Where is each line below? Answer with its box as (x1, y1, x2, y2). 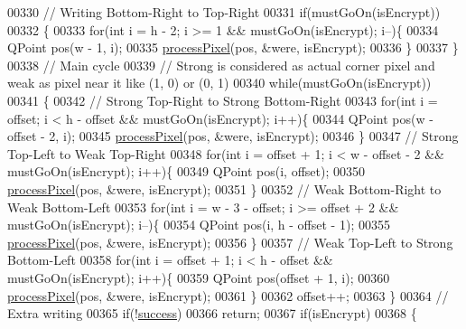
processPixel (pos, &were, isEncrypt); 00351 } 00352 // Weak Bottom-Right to (7, 179, 442, 198)
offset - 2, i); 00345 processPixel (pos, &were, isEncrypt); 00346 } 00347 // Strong (7, 127, 459, 146)
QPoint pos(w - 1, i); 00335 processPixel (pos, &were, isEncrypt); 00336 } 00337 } (7, 38, 459, 57)
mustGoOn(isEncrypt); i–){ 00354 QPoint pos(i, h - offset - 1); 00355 (7, 215, 390, 234)
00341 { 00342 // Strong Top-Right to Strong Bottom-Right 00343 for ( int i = (7, 90, 438, 109)
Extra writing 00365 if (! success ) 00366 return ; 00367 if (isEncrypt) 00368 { (7, 304, 417, 323)
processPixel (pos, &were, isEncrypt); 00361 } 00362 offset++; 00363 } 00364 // (7, 286, 449, 305)
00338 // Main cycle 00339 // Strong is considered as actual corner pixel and (7, 55, 435, 74)
